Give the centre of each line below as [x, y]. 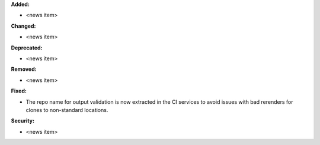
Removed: [24, 69]
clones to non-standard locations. [67, 110]
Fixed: [19, 91]
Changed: [23, 26]
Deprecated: [27, 48]
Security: [23, 121]
